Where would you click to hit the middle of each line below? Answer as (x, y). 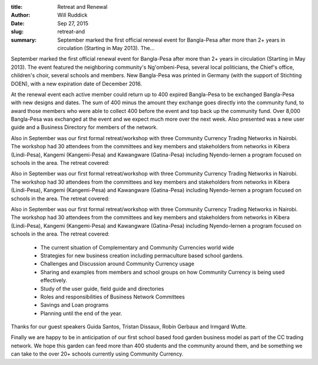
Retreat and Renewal (82, 7)
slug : (17, 32)
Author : (21, 15)
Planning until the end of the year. (81, 313)
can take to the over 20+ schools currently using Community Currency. (97, 354)
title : (17, 7)
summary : (24, 40)
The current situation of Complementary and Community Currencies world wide (137, 247)
